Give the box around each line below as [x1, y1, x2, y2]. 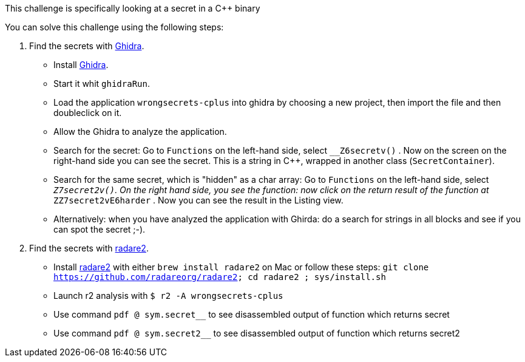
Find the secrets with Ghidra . [29, 41, 144, 51]
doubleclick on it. [53, 108, 122, 118]
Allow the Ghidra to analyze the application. [53, 126, 227, 137]
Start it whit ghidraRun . [53, 78, 150, 89]
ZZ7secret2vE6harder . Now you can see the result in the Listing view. [53, 195, 344, 205]
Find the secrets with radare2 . [29, 243, 149, 253]
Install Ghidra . [53, 60, 109, 70]
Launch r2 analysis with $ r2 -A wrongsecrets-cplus [53, 290, 283, 301]
